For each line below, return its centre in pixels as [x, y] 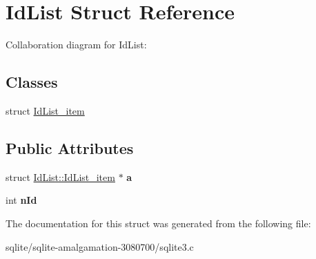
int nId [21, 200]
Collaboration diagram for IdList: [76, 45]
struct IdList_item [45, 110]
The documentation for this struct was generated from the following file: [158, 223]
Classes [32, 82]
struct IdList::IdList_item [60, 176]
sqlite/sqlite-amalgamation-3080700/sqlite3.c [100, 246]
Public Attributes [70, 147]
